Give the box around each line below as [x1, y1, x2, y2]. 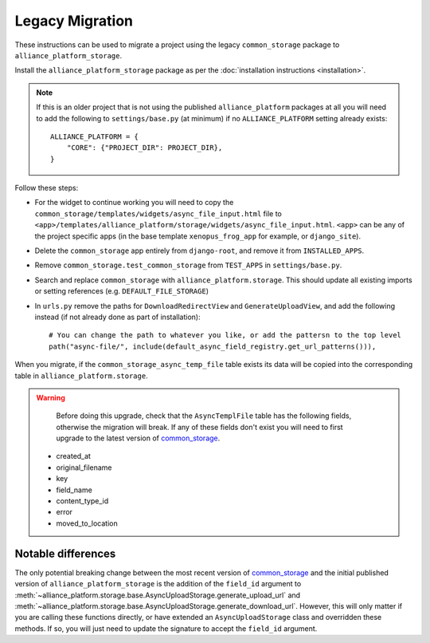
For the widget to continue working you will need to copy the [34, 198, 234, 207]
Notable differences [14, 546, 116, 560]
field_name [56, 485, 93, 495]
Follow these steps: [14, 183, 79, 193]
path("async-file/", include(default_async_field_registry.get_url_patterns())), [49, 341, 377, 351]
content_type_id [56, 496, 109, 506]
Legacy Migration [14, 12, 134, 30]
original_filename [56, 463, 112, 472]
